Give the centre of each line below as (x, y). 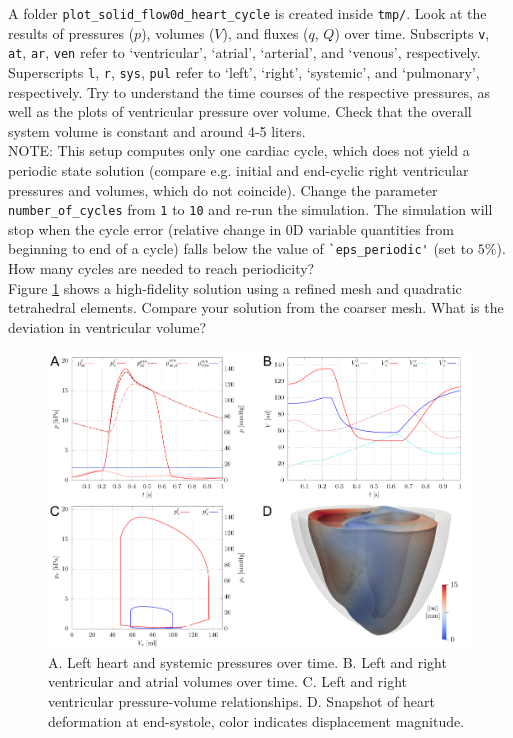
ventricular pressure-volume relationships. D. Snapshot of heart (242, 700)
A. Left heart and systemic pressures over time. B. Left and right (247, 661)
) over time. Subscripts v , (412, 32)
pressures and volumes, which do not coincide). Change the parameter (223, 189)
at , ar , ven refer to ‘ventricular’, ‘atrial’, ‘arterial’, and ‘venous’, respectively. (244, 52)
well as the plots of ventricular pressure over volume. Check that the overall (240, 111)
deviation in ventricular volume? (107, 326)
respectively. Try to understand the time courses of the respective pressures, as (249, 91)
